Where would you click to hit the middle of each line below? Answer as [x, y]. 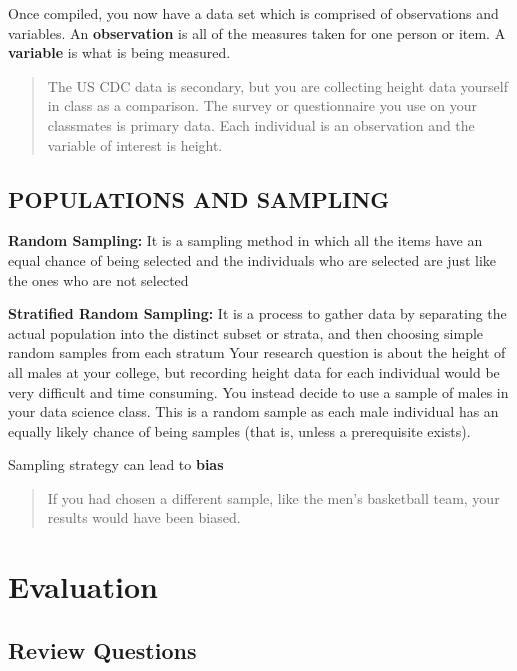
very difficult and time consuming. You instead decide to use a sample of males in [258, 391]
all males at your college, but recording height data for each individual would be [254, 371]
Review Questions [102, 649]
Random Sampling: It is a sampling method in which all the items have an [245, 240]
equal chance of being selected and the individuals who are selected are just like [252, 259]
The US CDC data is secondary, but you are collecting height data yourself [278, 85]
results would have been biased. [144, 517]
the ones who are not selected [98, 279]
